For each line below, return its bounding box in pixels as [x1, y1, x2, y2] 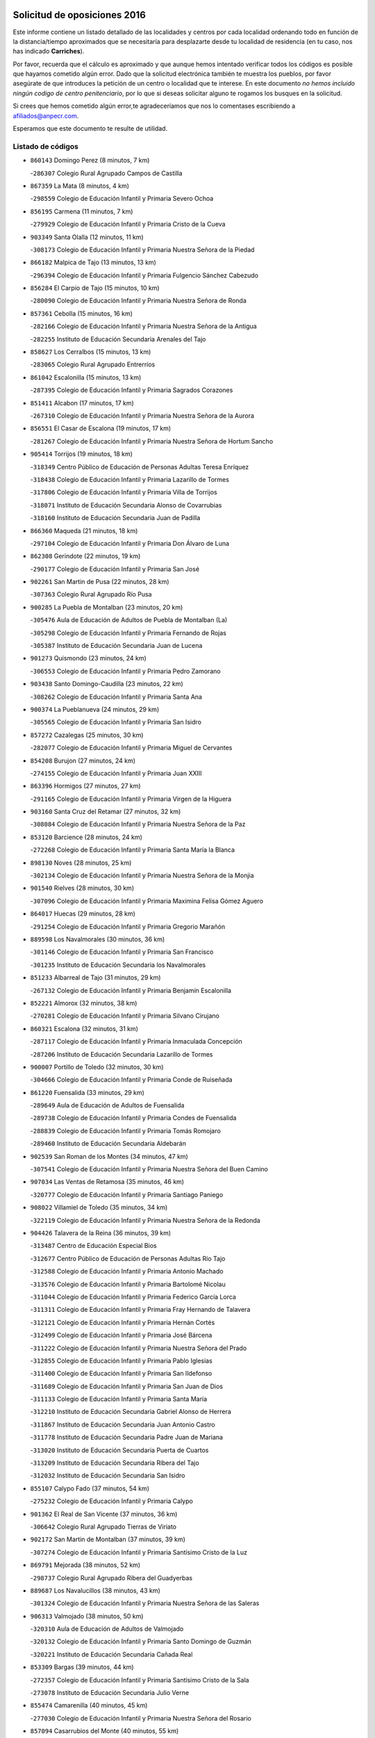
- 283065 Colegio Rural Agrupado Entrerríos [30, 360, 156, 368]
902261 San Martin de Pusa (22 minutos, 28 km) [30, 578, 169, 586]
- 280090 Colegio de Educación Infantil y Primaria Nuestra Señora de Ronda [30, 296, 247, 305]
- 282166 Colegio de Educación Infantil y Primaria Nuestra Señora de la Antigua [30, 322, 257, 330]
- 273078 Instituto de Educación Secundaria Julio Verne [30, 1689, 190, 1697]
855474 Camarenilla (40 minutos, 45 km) [30, 1701, 148, 1709]
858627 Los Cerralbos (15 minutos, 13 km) [30, 348, 151, 356]
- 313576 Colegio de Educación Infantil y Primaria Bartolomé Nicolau [30, 1280, 226, 1288]
